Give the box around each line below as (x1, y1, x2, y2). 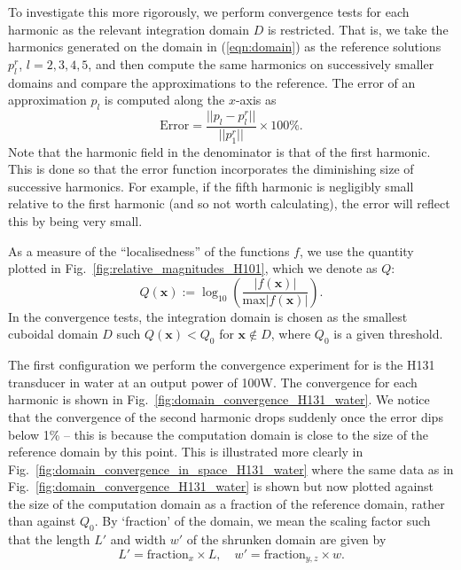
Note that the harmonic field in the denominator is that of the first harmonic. (8, 142, 431, 160)
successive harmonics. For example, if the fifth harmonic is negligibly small (8, 176, 414, 195)
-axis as (235, 90, 277, 109)
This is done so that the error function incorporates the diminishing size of (8, 160, 414, 178)
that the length (8, 530, 90, 549)
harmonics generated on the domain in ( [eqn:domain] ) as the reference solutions (8, 37, 441, 56)
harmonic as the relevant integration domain (8, 20, 250, 38)
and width (110, 530, 167, 549)
